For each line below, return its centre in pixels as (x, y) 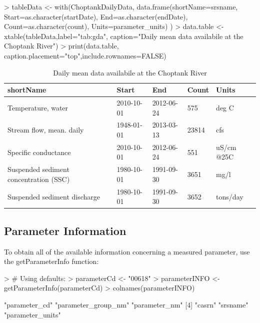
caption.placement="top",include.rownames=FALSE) (85, 55)
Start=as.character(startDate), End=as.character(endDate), (96, 16)
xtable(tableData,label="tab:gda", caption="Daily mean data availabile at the (124, 36)
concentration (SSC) (39, 179)
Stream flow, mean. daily (46, 130)
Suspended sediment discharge (54, 196)
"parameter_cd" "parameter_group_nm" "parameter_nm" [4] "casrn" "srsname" (126, 305)
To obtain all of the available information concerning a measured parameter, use (127, 251)
